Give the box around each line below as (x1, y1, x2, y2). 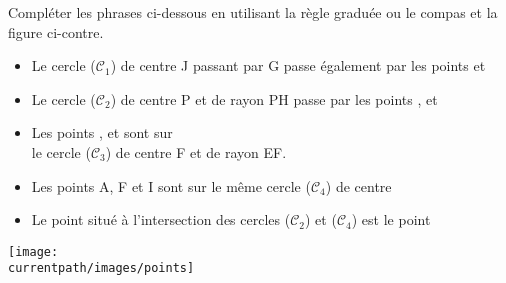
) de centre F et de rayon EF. (105, 141, 287, 162)
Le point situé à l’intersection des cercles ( (31, 209, 291, 230)
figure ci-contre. (8, 21, 104, 42)
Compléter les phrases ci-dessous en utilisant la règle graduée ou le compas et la (8, 2, 498, 22)
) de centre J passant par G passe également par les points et (110, 55, 486, 76)
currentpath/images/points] (8, 261, 195, 276)
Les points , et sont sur (31, 122, 173, 143)
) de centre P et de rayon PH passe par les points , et (110, 88, 438, 109)
